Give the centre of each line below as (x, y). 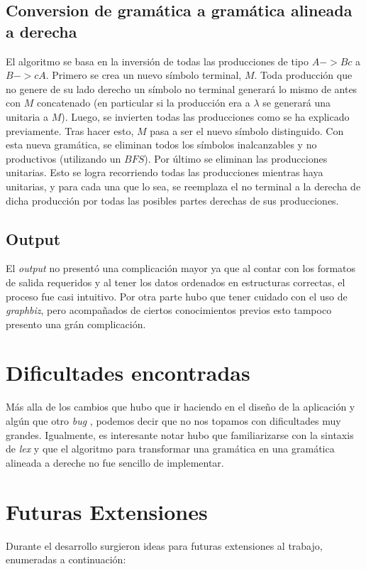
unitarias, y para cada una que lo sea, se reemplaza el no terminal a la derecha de (183, 186)
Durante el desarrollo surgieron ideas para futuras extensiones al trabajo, (164, 545)
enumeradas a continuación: (66, 559)
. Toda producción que (303, 75)
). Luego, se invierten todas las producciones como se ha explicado (205, 116)
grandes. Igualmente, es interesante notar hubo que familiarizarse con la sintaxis (180, 434)
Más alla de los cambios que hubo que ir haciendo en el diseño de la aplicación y (181, 407)
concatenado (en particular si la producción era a (143, 103)
